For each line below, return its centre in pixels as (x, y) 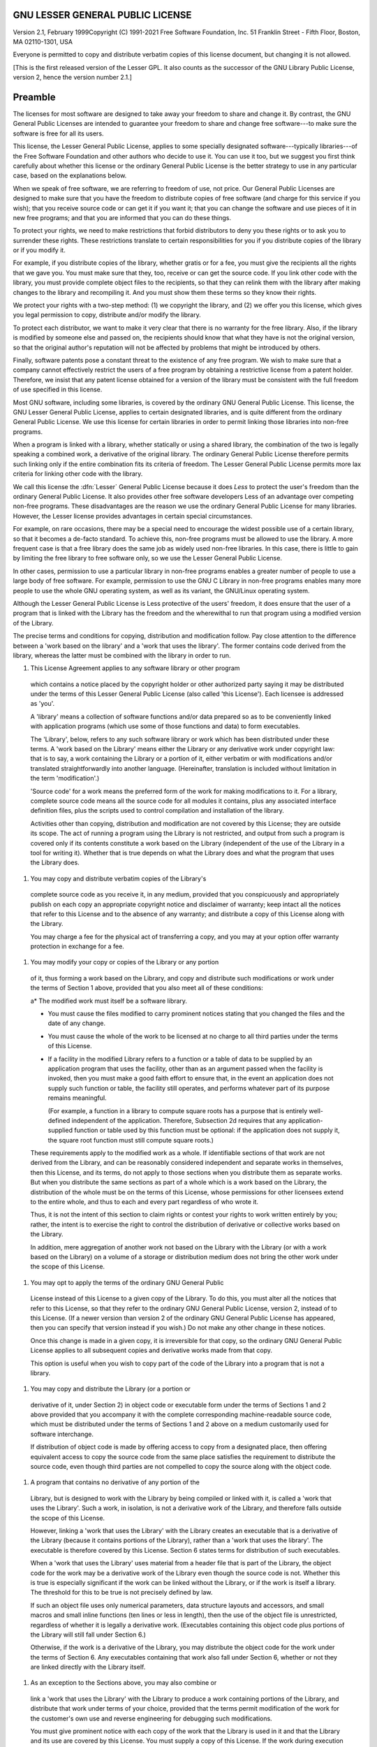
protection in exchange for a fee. (77, 946)
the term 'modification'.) (65, 778)
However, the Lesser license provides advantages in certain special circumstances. (133, 516)
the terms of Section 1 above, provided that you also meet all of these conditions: (147, 988)
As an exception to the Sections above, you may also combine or (124, 1683)
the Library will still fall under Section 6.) (88, 1634)
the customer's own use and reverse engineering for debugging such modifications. (151, 1718)
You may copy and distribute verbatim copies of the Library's (118, 878)
